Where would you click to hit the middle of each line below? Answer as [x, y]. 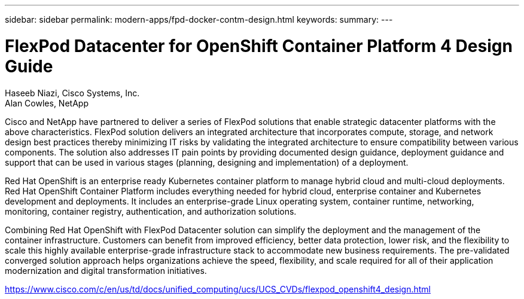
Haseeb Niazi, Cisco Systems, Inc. [72, 93]
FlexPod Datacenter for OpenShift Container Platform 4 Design [259, 46]
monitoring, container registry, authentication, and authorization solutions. [151, 211]
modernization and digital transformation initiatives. [106, 270]
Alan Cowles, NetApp [47, 103]
